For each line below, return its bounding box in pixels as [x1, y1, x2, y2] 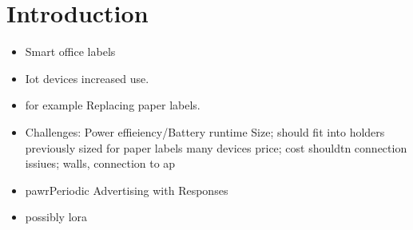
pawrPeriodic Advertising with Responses [25, 181, 228, 198]
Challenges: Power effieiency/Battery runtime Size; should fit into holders [25, 123, 385, 140]
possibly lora [25, 208, 88, 225]
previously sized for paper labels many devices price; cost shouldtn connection [25, 139, 407, 156]
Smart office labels [25, 43, 116, 60]
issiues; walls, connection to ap [25, 155, 176, 172]
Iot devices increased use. [25, 69, 149, 86]
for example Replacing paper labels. [25, 97, 201, 113]
